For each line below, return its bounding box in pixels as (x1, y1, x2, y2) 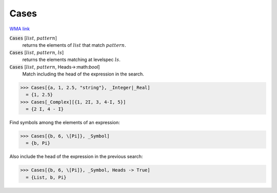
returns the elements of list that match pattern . (22, 42, 126, 48)
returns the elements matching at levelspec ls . (22, 56, 121, 63)
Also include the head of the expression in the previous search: (9, 153, 143, 160)
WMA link (9, 26, 30, 32)
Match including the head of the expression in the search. (22, 71, 145, 77)
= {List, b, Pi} (26, 175, 67, 180)
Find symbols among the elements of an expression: (9, 120, 120, 126)
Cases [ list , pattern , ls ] (9, 49, 64, 55)
